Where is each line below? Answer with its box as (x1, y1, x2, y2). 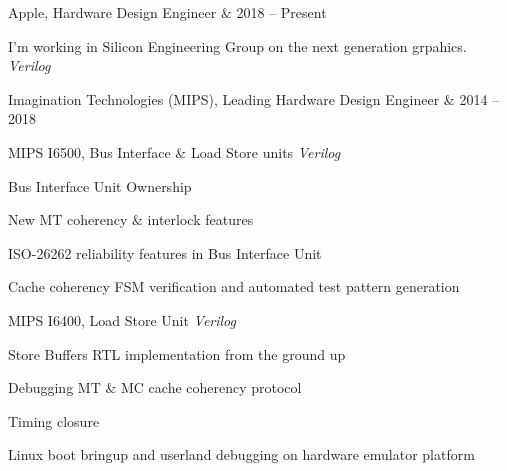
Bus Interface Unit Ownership (8, 175, 192, 196)
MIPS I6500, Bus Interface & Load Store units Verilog (8, 141, 341, 162)
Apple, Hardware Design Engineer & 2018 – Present (8, 2, 327, 22)
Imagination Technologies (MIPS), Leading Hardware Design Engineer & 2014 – (8, 88, 500, 109)
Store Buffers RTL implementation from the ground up (8, 343, 346, 364)
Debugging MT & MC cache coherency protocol (8, 377, 302, 398)
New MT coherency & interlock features (8, 209, 254, 230)
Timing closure (8, 410, 100, 431)
